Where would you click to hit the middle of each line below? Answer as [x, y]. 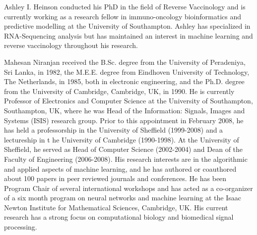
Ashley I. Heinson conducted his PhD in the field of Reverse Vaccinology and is [125, 6]
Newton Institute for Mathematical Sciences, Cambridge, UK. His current [116, 207]
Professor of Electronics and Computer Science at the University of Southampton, [128, 101]
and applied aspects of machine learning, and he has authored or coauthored [120, 168]
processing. [21, 227]
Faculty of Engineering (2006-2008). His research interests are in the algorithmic [126, 159]
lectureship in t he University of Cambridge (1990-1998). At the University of [122, 139]
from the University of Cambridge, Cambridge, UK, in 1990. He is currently [119, 91]
